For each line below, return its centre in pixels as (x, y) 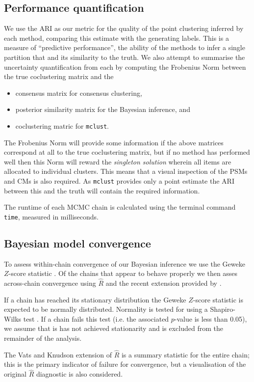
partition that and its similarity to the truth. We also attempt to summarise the (125, 57)
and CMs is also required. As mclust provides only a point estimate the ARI (119, 180)
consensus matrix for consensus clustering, (79, 93)
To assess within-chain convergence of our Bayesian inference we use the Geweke (125, 263)
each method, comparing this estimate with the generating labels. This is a (116, 38)
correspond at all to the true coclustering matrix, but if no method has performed (127, 152)
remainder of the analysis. (43, 338)
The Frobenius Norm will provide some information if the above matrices (114, 142)
